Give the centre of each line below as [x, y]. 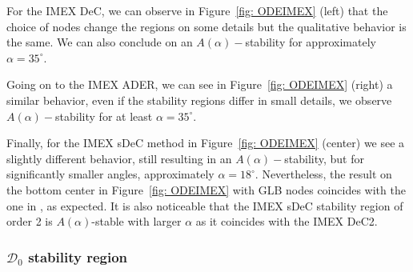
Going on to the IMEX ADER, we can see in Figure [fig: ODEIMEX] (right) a [200, 84]
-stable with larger [136, 221]
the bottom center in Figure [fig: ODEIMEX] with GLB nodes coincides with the [206, 189]
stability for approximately [311, 42]
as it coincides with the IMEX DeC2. [287, 221]
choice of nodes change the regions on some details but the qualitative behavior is [206, 26]
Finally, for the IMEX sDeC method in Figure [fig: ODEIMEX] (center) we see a [206, 143]
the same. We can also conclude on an [100, 42]
